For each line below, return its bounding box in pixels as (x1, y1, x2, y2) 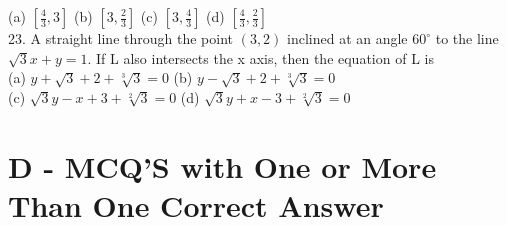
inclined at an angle (287, 28, 408, 48)
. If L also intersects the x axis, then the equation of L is (87, 47, 434, 68)
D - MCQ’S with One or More (8, 145, 437, 186)
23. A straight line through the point (8, 28, 233, 48)
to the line (435, 28, 499, 48)
